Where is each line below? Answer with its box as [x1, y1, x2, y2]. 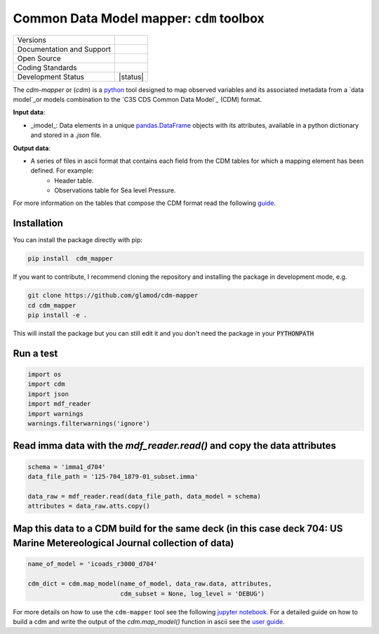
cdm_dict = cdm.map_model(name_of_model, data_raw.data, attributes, [27, 580, 272, 588]
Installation [13, 218, 63, 230]
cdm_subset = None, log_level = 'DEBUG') [120, 590, 265, 597]
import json [27, 390, 69, 398]
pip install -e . [27, 311, 88, 319]
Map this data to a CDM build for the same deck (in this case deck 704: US [13, 522, 343, 534]
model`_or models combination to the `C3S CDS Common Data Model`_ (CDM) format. [13, 95, 262, 103]
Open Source [17, 53, 61, 63]
